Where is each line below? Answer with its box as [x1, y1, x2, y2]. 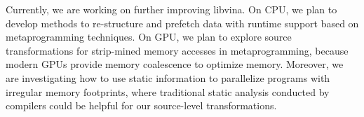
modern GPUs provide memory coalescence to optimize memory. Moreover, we [6, 57, 344, 71]
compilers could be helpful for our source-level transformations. [6, 98, 277, 113]
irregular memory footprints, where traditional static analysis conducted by [6, 84, 330, 99]
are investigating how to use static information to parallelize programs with [6, 70, 330, 85]
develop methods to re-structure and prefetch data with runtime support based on [6, 15, 359, 30]
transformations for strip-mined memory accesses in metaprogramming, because [6, 43, 349, 57]
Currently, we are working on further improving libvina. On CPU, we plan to [6, 2, 337, 16]
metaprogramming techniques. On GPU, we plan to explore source [6, 29, 292, 44]
